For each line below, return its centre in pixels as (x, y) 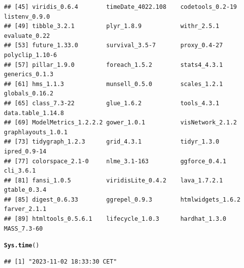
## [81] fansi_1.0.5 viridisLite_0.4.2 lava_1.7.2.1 (113, 180)
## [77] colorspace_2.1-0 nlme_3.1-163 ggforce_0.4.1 (115, 161)
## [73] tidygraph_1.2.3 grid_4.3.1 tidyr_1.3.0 (112, 142)
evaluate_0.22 (27, 36)
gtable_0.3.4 (25, 190)
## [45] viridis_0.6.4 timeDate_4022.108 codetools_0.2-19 (121, 7)
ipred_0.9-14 (25, 151)
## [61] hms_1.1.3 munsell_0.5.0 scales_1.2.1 (113, 84)
